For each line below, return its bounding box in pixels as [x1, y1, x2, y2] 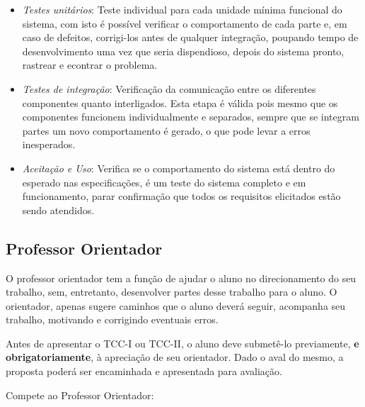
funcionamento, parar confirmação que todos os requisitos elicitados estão [22, 189, 341, 203]
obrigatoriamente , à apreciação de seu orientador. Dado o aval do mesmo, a [6, 350, 344, 364]
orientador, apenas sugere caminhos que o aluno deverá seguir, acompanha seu [6, 298, 346, 313]
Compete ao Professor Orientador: [6, 387, 154, 402]
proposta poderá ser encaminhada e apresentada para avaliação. [6, 364, 282, 379]
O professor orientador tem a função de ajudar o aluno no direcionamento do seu [6, 270, 357, 285]
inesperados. [22, 137, 76, 152]
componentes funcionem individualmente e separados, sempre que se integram [22, 109, 359, 124]
